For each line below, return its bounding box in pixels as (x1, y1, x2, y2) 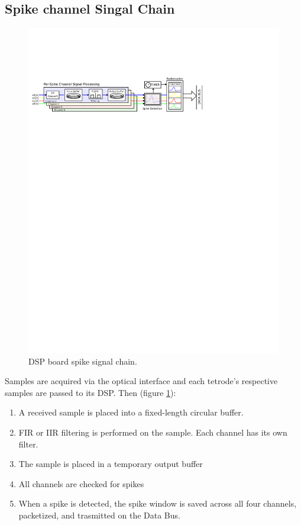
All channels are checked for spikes (18, 477, 144, 489)
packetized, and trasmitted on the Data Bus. (18, 509, 180, 521)
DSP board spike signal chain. (28, 355, 137, 367)
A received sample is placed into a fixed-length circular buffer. (18, 406, 244, 418)
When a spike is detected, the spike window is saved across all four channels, (18, 497, 297, 510)
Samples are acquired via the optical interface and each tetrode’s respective (5, 375, 278, 387)
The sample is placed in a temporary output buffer (18, 458, 203, 470)
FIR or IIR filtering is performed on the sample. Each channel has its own (18, 426, 287, 439)
